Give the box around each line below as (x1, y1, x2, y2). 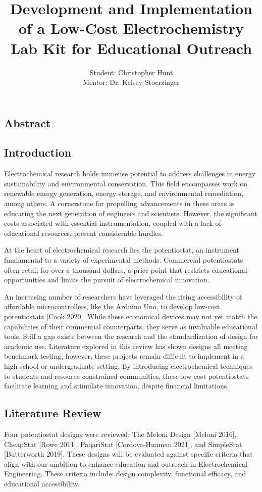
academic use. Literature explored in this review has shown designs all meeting (4, 340, 248, 351)
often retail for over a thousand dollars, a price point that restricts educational (4, 264, 247, 275)
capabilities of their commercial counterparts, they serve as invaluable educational (4, 321, 257, 331)
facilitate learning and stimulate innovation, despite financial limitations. (4, 380, 229, 391)
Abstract (4, 115, 51, 130)
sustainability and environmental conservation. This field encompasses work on (4, 178, 248, 188)
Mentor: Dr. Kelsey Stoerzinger (83, 77, 180, 87)
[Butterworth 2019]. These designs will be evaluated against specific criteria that (4, 449, 253, 459)
